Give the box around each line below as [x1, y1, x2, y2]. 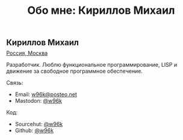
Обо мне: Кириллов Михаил [27, 4, 175, 17]
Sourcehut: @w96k [14, 121, 63, 128]
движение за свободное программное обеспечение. [6, 67, 143, 75]
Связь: [6, 79, 23, 87]
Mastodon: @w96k [14, 97, 62, 105]
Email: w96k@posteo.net [14, 91, 77, 98]
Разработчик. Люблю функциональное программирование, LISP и [6, 61, 178, 68]
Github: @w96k [14, 127, 54, 134]
